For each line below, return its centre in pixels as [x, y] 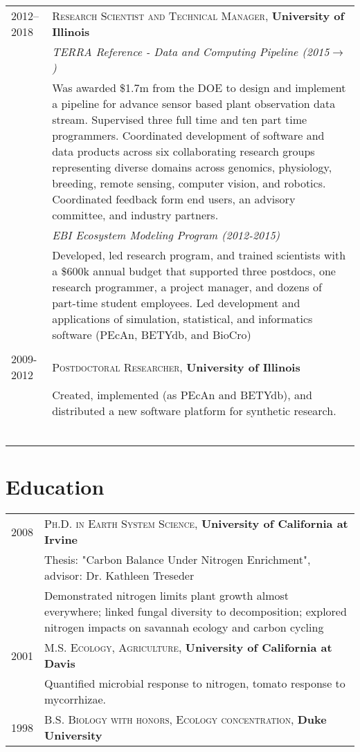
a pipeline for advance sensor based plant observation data [194, 103]
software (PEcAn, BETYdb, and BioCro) [152, 334]
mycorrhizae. [75, 699]
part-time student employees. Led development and [176, 303]
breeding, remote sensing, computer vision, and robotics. [189, 183]
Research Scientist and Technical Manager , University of [198, 16]
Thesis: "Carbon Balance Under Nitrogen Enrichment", [178, 560]
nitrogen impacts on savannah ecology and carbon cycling [184, 627]
